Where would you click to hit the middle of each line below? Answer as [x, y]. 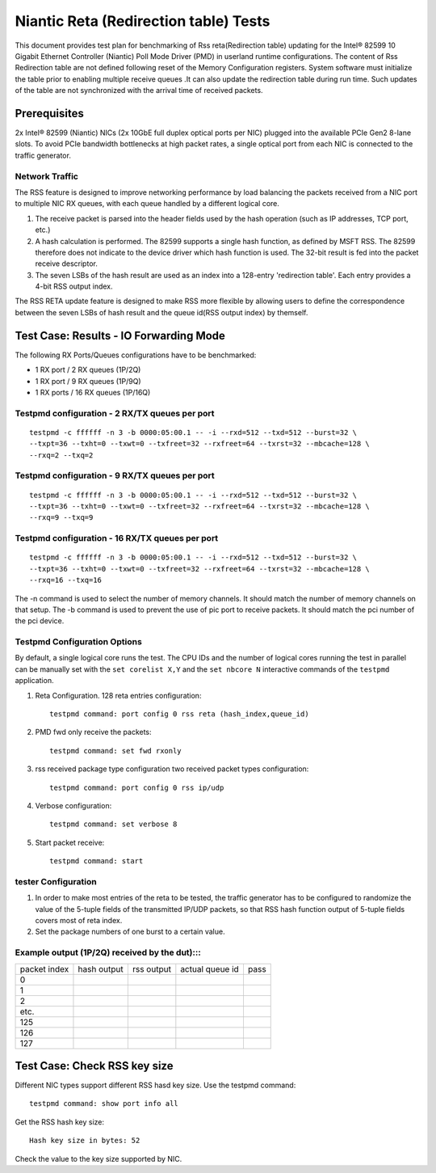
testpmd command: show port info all [104, 1104]
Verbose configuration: [73, 805]
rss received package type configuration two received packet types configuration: [172, 769]
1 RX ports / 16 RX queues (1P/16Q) [93, 392]
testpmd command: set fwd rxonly [115, 751]
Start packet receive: [70, 842]
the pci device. [40, 621]
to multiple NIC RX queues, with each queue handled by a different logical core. [147, 204]
